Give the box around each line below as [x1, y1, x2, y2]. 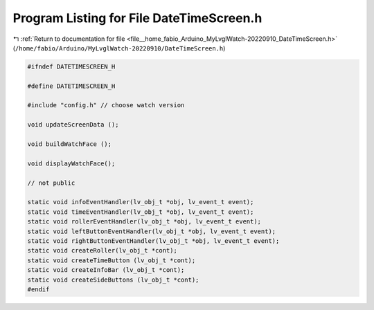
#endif [27, 285, 50, 293]
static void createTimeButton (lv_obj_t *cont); [27, 256, 196, 264]
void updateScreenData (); [27, 121, 119, 129]
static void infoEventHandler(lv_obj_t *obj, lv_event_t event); [27, 198, 254, 206]
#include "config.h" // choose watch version [27, 101, 185, 109]
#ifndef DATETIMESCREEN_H [27, 62, 116, 71]
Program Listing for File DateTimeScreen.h [12, 10, 262, 26]
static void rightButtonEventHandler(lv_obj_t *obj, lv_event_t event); [27, 237, 280, 245]
